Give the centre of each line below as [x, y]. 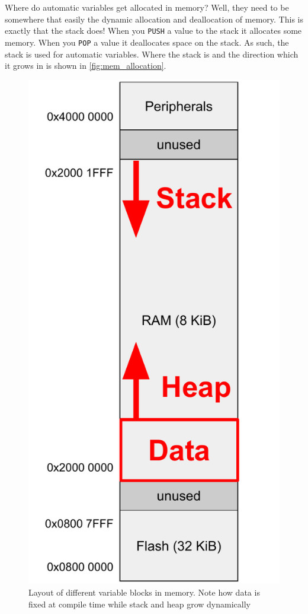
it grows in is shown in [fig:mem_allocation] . [86, 66]
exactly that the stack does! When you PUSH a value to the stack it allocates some [153, 31]
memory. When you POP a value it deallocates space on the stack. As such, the [147, 42]
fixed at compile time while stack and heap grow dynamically [139, 604]
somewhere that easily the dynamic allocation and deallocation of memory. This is [154, 19]
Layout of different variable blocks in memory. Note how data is [144, 592]
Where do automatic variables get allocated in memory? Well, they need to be [147, 7]
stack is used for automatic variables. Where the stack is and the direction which [152, 54]
